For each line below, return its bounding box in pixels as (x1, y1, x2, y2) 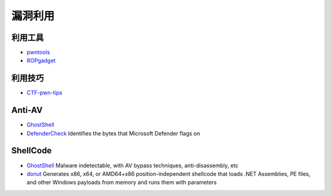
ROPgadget (26, 57, 56, 64)
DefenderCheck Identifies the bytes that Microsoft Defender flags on (26, 129, 200, 137)
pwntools (26, 49, 50, 56)
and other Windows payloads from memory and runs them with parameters (26, 179, 217, 186)
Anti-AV (11, 105, 43, 115)
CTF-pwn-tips (26, 89, 63, 96)
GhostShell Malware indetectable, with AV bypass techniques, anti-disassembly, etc (26, 162, 239, 169)
